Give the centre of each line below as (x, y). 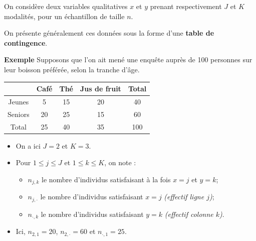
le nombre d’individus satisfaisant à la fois (106, 179)
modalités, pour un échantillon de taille (64, 16)
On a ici (28, 145)
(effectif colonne (189, 214)
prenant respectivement (186, 6)
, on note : (120, 162)
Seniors (19, 114)
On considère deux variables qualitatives (66, 6)
